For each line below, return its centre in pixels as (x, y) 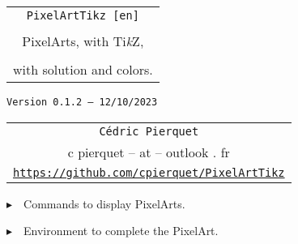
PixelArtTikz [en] (83, 15)
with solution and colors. (83, 69)
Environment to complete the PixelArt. (121, 231)
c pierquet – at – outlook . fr (149, 152)
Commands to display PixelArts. (104, 203)
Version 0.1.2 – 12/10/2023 (82, 102)
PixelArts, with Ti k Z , (83, 41)
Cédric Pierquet (149, 131)
